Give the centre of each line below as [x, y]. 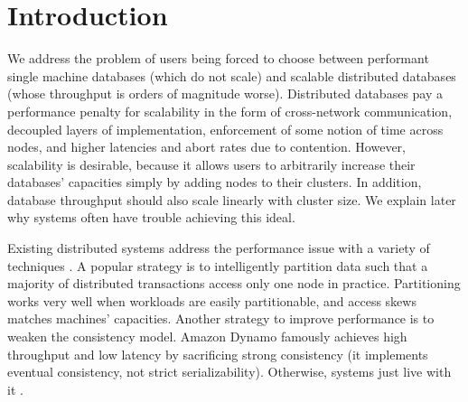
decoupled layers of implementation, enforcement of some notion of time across [225, 129]
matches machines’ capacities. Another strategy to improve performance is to [221, 318]
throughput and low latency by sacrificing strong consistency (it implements [218, 354]
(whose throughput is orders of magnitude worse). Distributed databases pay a [225, 93]
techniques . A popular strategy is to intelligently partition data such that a [218, 265]
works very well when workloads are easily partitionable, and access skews [212, 300]
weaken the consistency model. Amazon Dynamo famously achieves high [207, 337]
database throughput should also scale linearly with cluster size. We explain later [232, 199]
